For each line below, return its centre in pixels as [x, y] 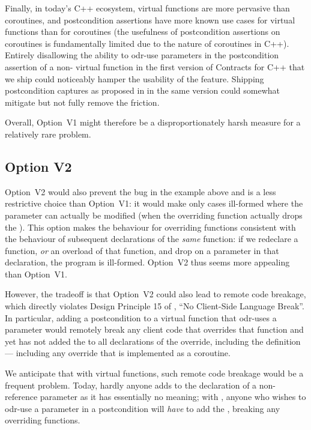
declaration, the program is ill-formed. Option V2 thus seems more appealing [147, 262]
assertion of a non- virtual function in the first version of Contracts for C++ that [155, 66]
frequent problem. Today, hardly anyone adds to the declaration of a [131, 385]
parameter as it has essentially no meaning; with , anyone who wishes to [173, 397]
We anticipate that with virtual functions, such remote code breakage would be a [154, 373]
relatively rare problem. [48, 134]
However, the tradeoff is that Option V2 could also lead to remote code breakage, [155, 294]
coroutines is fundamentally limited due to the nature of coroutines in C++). [147, 43]
